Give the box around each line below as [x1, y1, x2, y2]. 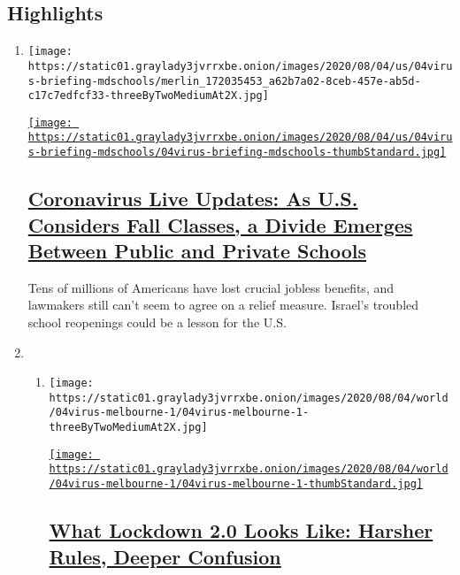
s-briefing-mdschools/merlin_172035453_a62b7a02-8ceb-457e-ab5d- [27, 74, 421, 88]
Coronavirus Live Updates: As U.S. [27, 185, 358, 212]
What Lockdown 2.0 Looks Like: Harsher [49, 517, 433, 544]
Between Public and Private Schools [27, 236, 367, 264]
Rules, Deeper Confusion [49, 542, 281, 570]
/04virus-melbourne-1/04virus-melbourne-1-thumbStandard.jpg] [49, 478, 423, 491]
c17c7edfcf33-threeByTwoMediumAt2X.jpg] [27, 89, 269, 103]
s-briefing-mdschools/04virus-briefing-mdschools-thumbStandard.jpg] [27, 146, 447, 159]
